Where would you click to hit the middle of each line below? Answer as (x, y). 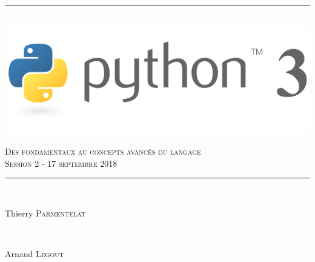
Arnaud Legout (34, 254)
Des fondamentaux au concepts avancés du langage (103, 151)
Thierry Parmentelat (45, 213)
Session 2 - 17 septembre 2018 (61, 163)
